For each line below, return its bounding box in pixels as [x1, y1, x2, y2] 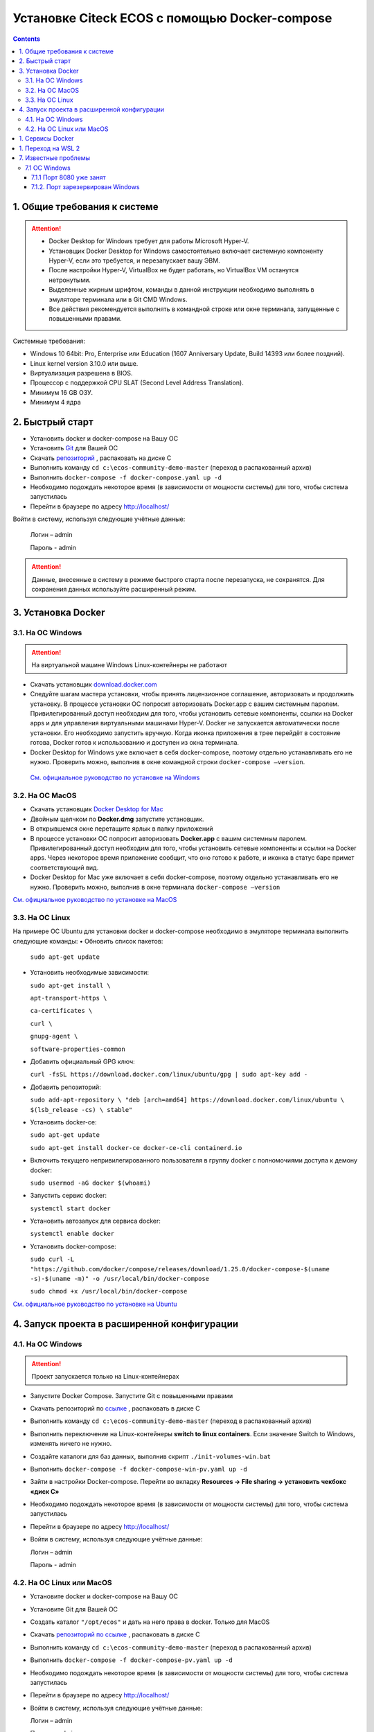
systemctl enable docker [30, 1230, 114, 1238]
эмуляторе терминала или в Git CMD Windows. [48, 295, 188, 303]
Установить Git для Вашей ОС [30, 444, 118, 452]
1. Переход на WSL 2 [19, 144, 80, 152]
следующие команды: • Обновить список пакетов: [12, 937, 163, 945]
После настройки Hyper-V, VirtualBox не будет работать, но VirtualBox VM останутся [48, 266, 299, 274]
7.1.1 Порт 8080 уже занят [31, 173, 107, 182]
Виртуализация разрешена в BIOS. [30, 369, 133, 377]
